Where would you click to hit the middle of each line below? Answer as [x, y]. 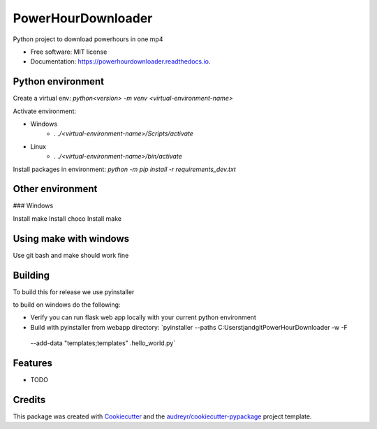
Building [31, 275]
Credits [29, 399]
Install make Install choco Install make [67, 218]
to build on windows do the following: [67, 305]
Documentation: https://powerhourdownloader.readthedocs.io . [120, 61]
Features [32, 363]
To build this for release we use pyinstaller [74, 292]
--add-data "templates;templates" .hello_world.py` [103, 343]
